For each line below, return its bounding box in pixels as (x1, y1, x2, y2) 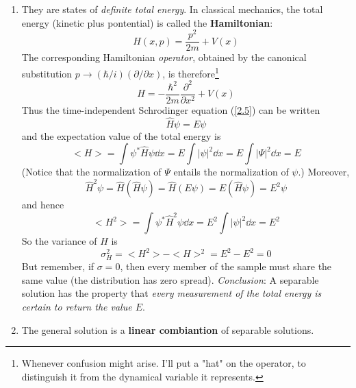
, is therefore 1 (162, 64, 219, 80)
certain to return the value (21, 300, 132, 314)
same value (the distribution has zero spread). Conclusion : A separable (21, 272, 319, 287)
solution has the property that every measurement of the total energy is (21, 286, 322, 300)
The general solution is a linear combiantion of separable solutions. (21, 322, 314, 337)
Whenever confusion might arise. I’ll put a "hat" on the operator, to (21, 356, 306, 370)
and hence (21, 197, 64, 212)
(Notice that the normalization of (21, 165, 162, 179)
